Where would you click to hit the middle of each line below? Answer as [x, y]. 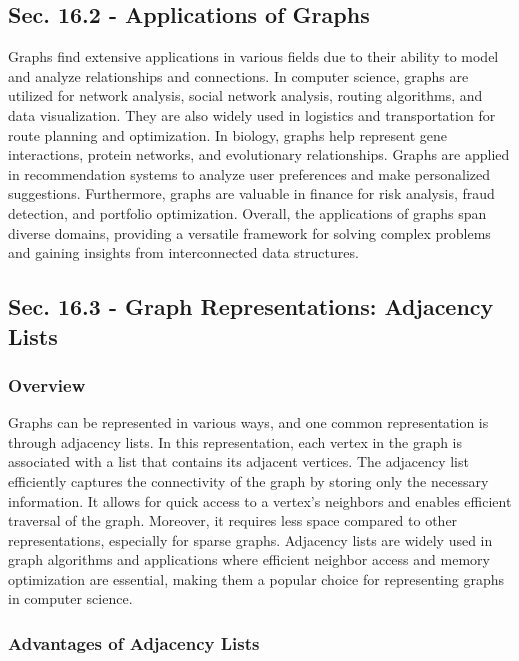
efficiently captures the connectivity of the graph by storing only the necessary [248, 480]
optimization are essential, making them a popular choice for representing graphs [256, 578]
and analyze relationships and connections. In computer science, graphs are [238, 75]
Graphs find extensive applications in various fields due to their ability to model [253, 56]
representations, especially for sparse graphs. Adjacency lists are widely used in [250, 539]
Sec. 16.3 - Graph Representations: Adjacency [251, 306]
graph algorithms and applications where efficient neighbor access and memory [249, 559]
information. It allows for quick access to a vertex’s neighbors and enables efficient [260, 500]
